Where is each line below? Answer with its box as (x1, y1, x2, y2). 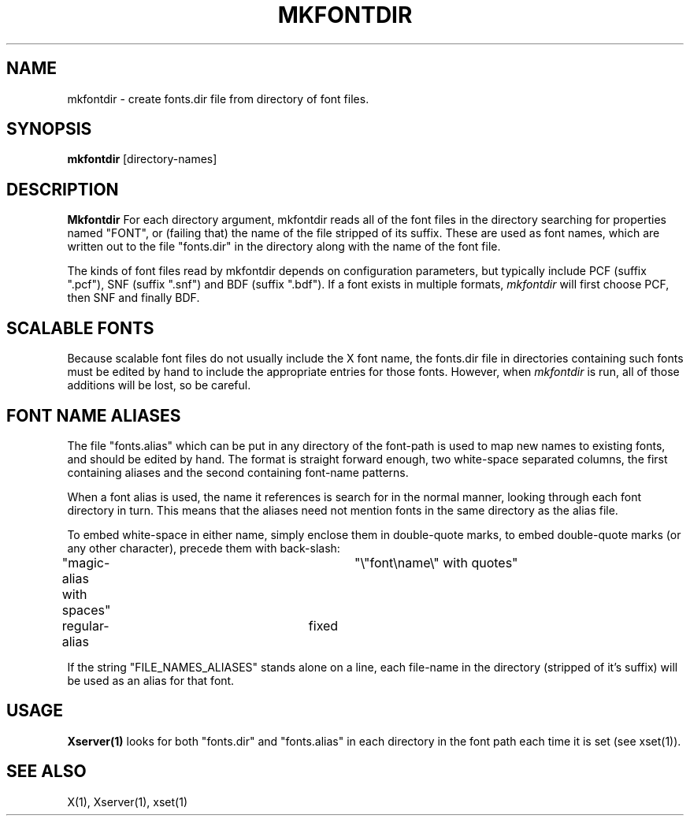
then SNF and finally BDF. (67, 291, 200, 305)
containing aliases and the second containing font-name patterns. (67, 465, 409, 479)
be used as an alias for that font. (67, 673, 235, 687)
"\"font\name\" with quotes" (354, 554, 518, 571)
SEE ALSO (6, 761, 87, 782)
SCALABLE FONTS (6, 318, 154, 338)
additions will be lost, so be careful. (67, 378, 251, 392)
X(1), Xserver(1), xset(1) (67, 794, 187, 809)
